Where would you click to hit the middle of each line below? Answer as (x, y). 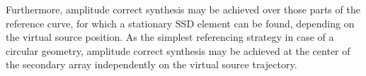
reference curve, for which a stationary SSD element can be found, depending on (180, 23)
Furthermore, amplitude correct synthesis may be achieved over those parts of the (183, 9)
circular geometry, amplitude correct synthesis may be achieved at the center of (178, 50)
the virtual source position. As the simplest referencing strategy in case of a (170, 37)
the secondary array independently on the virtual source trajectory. (151, 64)
